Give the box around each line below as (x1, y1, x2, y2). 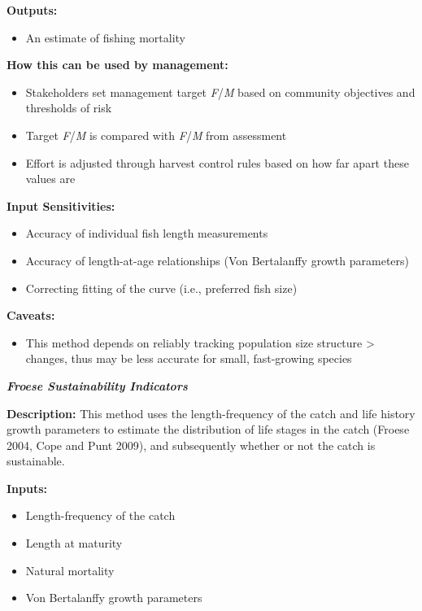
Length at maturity (25, 535, 123, 552)
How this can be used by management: (7, 56, 228, 73)
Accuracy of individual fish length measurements (25, 225, 268, 242)
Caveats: (7, 307, 55, 324)
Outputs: (7, 2, 58, 18)
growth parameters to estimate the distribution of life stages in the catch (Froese (7, 421, 410, 438)
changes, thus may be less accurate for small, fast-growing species (25, 350, 352, 367)
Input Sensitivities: (7, 197, 115, 214)
